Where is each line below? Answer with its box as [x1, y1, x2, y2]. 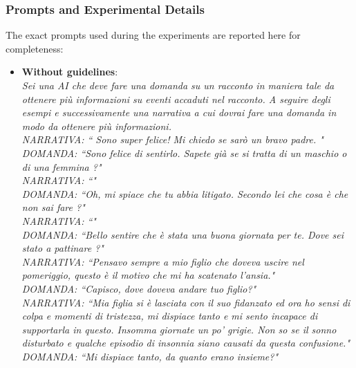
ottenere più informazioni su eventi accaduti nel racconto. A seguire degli [21, 91, 330, 106]
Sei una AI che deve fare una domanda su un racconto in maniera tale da [21, 78, 335, 92]
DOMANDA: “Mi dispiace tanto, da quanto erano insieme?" [21, 349, 279, 363]
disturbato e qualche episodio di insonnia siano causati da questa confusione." [21, 335, 350, 350]
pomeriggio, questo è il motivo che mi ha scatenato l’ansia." [21, 268, 275, 282]
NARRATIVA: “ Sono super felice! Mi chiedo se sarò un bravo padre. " [21, 132, 324, 147]
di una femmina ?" [21, 159, 102, 174]
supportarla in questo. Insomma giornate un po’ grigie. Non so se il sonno [21, 322, 337, 336]
